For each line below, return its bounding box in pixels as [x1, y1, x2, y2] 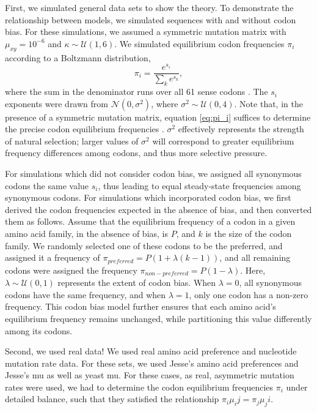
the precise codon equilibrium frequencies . [5, 122, 164, 135]
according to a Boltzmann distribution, [5, 51, 151, 64]
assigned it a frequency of [5, 251, 100, 264]
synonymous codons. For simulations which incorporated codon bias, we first [5, 191, 291, 204]
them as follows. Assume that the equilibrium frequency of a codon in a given [5, 215, 296, 228]
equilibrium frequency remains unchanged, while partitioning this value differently [5, 312, 312, 324]
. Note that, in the [234, 97, 303, 110]
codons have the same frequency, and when [5, 288, 166, 301]
